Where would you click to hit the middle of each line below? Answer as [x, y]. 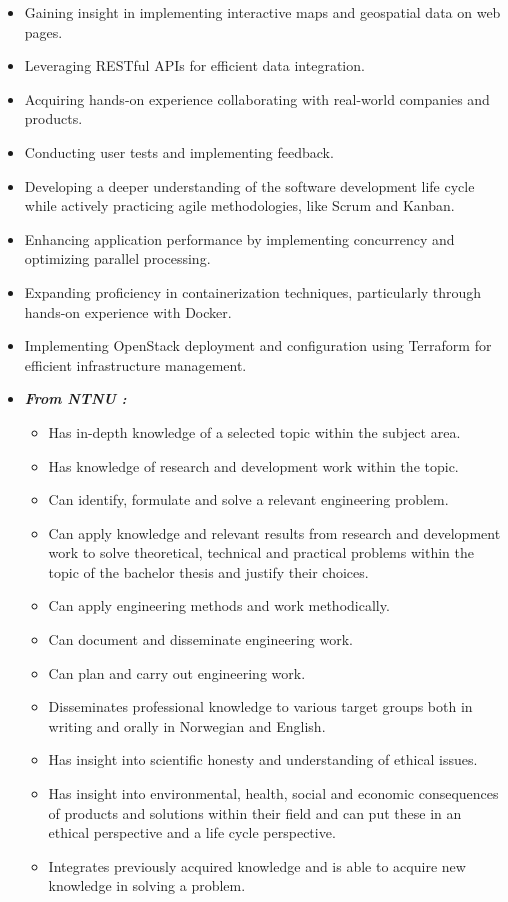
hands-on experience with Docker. [128, 311]
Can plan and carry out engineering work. [177, 672]
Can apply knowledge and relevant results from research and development [274, 532]
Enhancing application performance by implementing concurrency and [239, 238]
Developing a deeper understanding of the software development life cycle [249, 185]
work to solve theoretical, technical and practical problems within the [261, 552]
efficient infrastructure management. [135, 364]
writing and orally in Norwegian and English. [187, 725]
